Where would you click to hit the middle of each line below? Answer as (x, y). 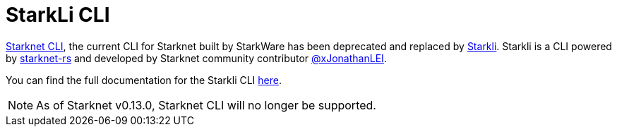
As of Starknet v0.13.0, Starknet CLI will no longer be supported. (206, 105)
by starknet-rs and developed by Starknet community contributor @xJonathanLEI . (196, 58)
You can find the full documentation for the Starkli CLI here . (144, 80)
